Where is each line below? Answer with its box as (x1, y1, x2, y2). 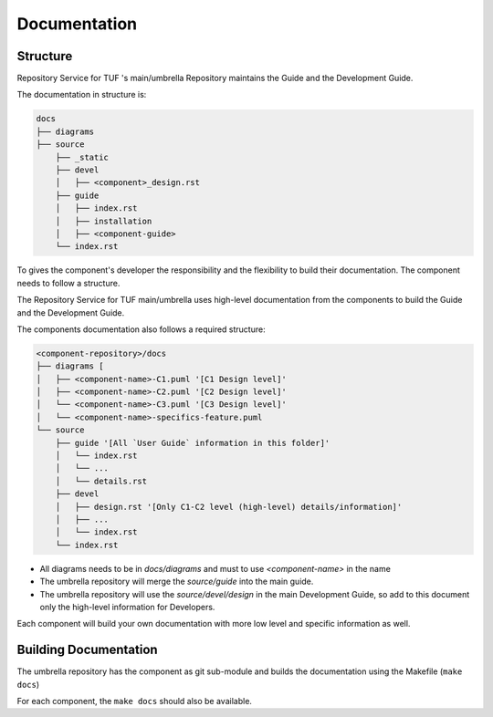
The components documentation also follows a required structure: (16, 324, 266, 335)
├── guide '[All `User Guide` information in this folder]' (55, 438, 330, 448)
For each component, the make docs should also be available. (16, 695, 253, 706)
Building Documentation (16, 642, 159, 658)
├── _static (55, 151, 110, 162)
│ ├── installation (55, 215, 152, 226)
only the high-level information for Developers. (39, 601, 215, 612)
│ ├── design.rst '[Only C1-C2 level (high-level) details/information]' (55, 502, 403, 512)
